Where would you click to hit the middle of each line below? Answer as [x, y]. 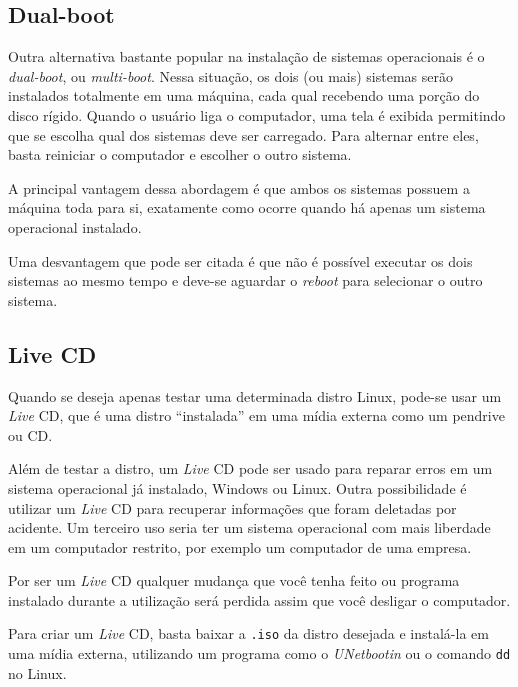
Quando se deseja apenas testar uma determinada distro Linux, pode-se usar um [255, 395]
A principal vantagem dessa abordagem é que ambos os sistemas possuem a [239, 187]
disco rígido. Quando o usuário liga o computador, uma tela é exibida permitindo [257, 114]
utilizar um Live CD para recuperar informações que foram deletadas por [232, 507]
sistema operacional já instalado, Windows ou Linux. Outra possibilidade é [237, 487]
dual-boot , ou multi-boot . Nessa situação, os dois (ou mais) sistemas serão [230, 75]
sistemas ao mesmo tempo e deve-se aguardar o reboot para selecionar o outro [245, 280]
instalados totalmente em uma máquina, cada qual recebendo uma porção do [244, 95]
